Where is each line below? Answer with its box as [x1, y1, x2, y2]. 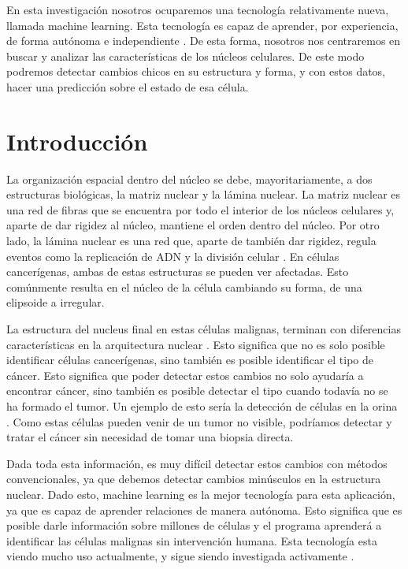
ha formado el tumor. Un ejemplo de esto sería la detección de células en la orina [6, 398, 398, 414]
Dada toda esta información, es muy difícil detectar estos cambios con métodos [6, 455, 388, 471]
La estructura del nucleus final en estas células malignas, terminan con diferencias [6, 321, 401, 337]
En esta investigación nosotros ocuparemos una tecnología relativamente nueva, [6, 2, 389, 17]
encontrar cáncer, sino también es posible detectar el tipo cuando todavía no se [6, 382, 388, 399]
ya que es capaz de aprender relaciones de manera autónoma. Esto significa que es [6, 501, 402, 518]
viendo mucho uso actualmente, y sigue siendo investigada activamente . [6, 548, 354, 564]
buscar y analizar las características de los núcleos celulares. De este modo [6, 47, 365, 64]
